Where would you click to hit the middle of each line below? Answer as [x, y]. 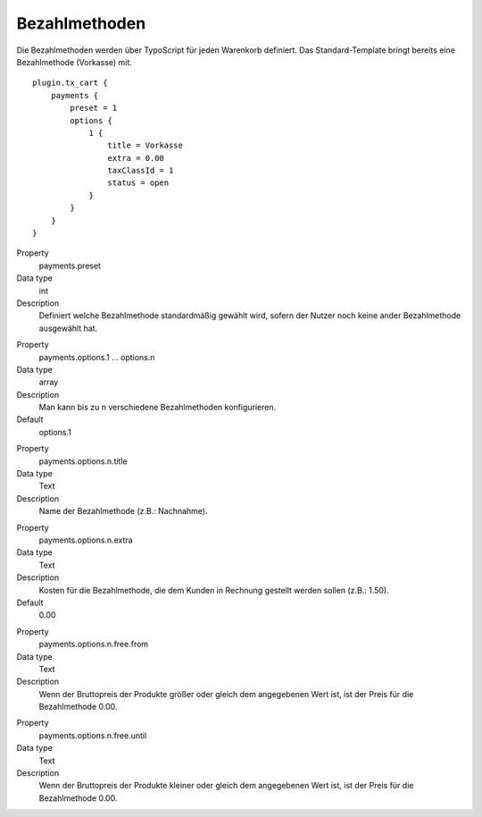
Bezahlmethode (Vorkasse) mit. [75, 62]
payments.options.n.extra [86, 540]
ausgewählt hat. [68, 328]
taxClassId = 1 [141, 171]
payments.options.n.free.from [94, 644]
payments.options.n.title [83, 461]
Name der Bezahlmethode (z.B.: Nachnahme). [123, 511]
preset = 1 [94, 108]
